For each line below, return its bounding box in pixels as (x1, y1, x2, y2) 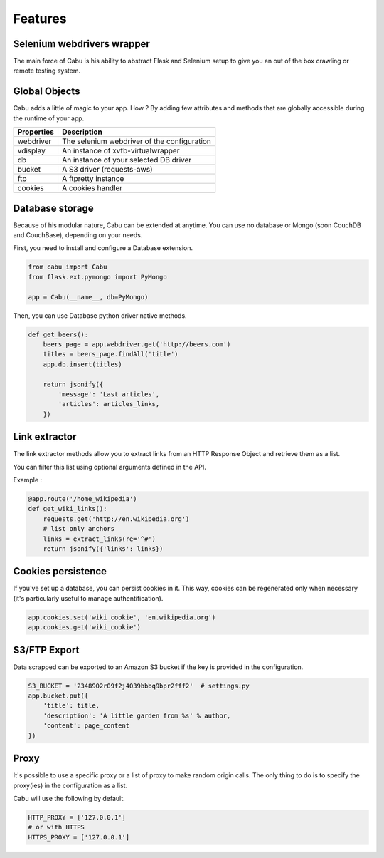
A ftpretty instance (61, 174, 124, 184)
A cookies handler (61, 183, 123, 193)
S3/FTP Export (13, 643, 80, 656)
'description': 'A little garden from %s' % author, (43, 711, 231, 720)
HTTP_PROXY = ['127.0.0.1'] (28, 813, 126, 821)
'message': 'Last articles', (58, 390, 160, 398)
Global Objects (13, 86, 80, 98)
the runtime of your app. (13, 114, 85, 123)
